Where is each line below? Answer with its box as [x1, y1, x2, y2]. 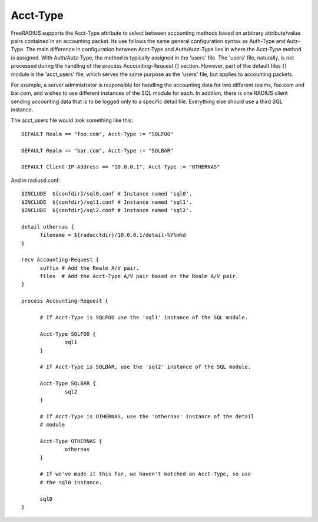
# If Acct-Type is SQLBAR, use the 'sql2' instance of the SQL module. [39, 364, 251, 371]
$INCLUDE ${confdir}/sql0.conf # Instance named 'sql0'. [21, 190, 193, 197]
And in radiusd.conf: [11, 177, 61, 184]
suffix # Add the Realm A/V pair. [39, 265, 140, 271]
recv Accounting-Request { [21, 256, 100, 263]
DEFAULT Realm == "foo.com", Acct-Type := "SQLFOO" [21, 130, 174, 137]
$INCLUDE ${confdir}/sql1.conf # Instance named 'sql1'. [21, 199, 193, 206]
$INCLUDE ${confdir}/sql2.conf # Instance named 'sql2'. [21, 207, 193, 213]
